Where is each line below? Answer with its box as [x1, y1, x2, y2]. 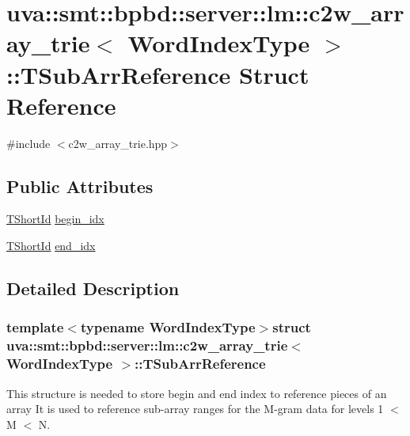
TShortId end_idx [6, 237, 96, 254]
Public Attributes [6, 173, 154, 198]
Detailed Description [6, 276, 180, 301]
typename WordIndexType [80, 317, 256, 337]
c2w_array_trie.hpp [68, 135, 168, 151]
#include [6, 135, 51, 151]
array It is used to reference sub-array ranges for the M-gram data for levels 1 [6, 400, 384, 417]
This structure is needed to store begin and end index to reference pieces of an [6, 385, 387, 401]
